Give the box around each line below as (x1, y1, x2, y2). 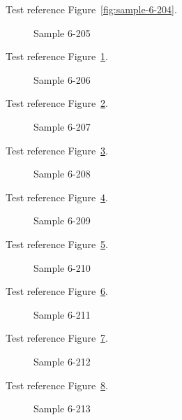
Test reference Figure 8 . (6, 377, 108, 392)
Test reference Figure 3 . (6, 143, 108, 157)
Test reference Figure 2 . (6, 96, 108, 110)
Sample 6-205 (33, 25, 91, 40)
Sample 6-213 (33, 401, 91, 416)
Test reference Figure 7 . (6, 331, 108, 345)
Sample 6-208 (33, 166, 91, 181)
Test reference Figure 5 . (6, 236, 108, 251)
